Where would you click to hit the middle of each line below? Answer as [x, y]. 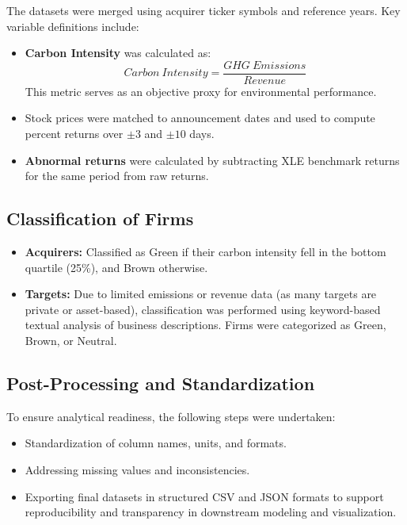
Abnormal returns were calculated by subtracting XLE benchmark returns [212, 160]
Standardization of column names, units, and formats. [156, 443]
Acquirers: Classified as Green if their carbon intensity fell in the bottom [205, 252]
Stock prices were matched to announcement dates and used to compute [200, 118]
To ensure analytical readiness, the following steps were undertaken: [171, 416]
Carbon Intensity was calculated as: [118, 53]
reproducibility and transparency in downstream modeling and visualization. [211, 512]
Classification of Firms [100, 218]
